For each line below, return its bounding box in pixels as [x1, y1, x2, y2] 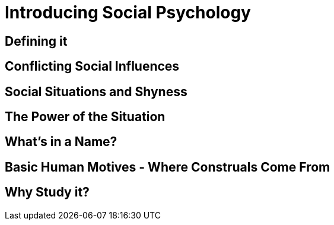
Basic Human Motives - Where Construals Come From [5, 159, 330, 175]
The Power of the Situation [5, 109, 166, 125]
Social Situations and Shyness [5, 84, 187, 99]
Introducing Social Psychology [5, 2, 251, 23]
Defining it [5, 33, 68, 49]
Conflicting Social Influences [5, 59, 180, 74]
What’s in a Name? [5, 134, 117, 150]
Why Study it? [5, 185, 90, 200]
